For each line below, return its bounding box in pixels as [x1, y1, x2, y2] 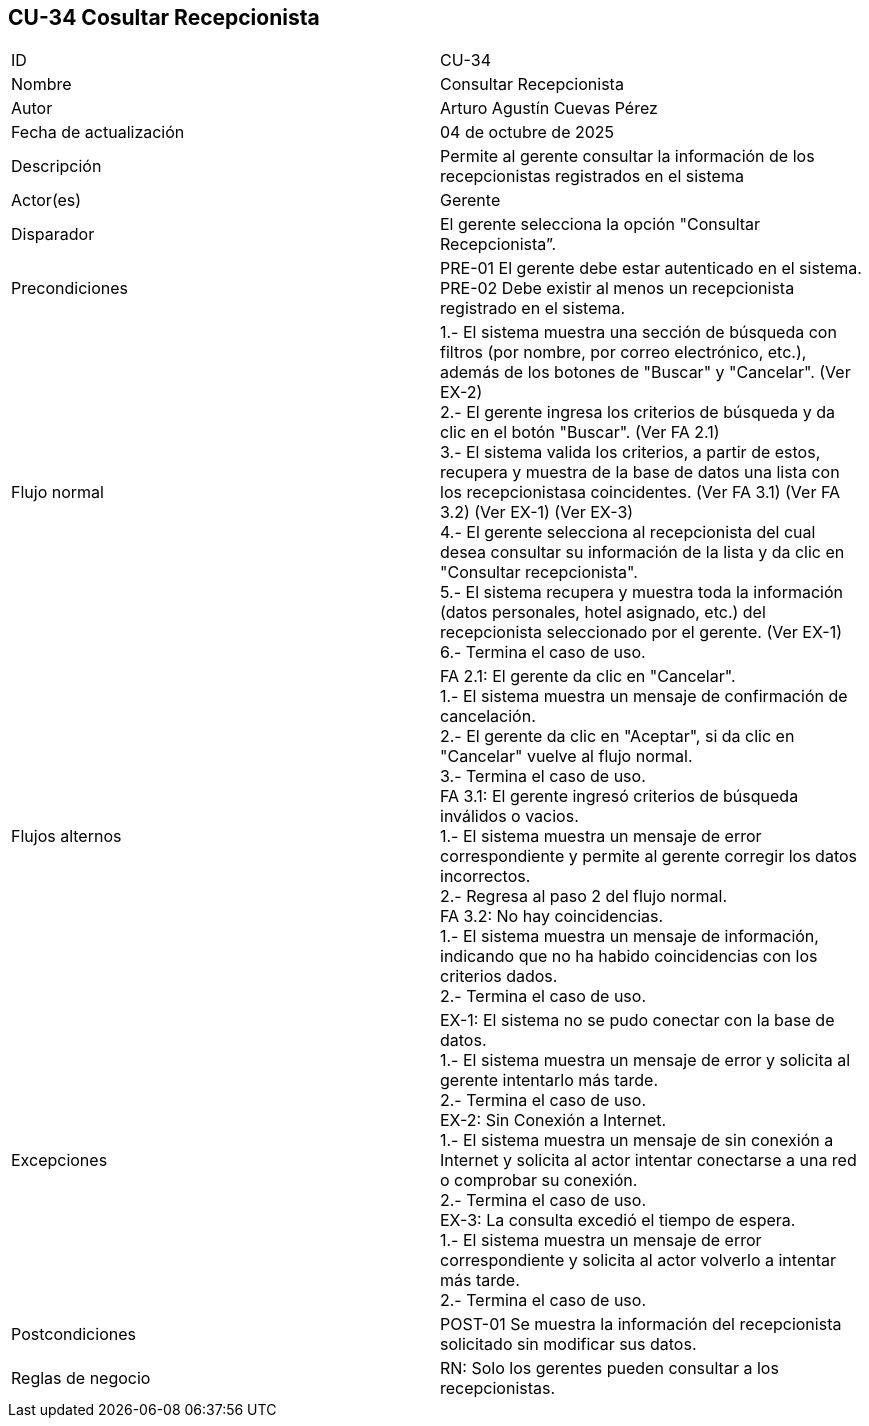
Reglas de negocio [11, 1368, 151, 1389]
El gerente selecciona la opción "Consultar [440, 214, 761, 235]
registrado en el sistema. [440, 298, 626, 319]
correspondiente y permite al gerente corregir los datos [440, 846, 857, 867]
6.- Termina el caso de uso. [440, 642, 646, 663]
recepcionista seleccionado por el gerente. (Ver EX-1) [440, 622, 842, 643]
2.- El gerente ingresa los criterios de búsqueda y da [440, 402, 836, 423]
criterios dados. [440, 966, 558, 987]
